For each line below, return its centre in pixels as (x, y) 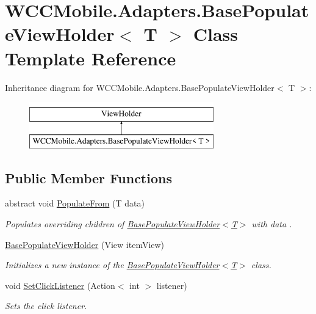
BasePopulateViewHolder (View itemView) (85, 244)
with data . (272, 224)
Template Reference (91, 58)
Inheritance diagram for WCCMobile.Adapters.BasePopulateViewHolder (140, 87)
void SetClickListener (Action (60, 285)
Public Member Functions (88, 177)
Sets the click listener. (46, 306)
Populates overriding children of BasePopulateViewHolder (113, 224)
